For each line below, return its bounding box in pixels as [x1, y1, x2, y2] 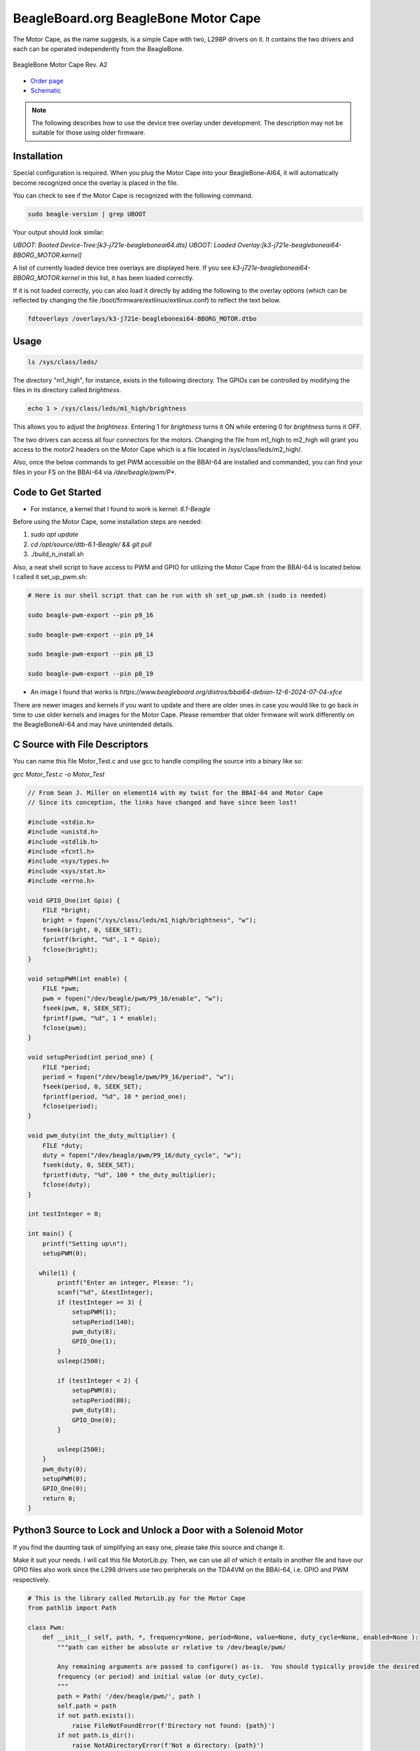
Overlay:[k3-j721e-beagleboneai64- [237, 241, 342, 249]
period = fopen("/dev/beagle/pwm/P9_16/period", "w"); [42, 1072, 234, 1081]
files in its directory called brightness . [13, 386, 122, 394]
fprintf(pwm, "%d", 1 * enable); [42, 1014, 157, 1022]
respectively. [13, 1575, 50, 1584]
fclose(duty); [42, 1181, 91, 1189]
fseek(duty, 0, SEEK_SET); [42, 1161, 136, 1169]
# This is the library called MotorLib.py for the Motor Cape [27, 1594, 246, 1602]
